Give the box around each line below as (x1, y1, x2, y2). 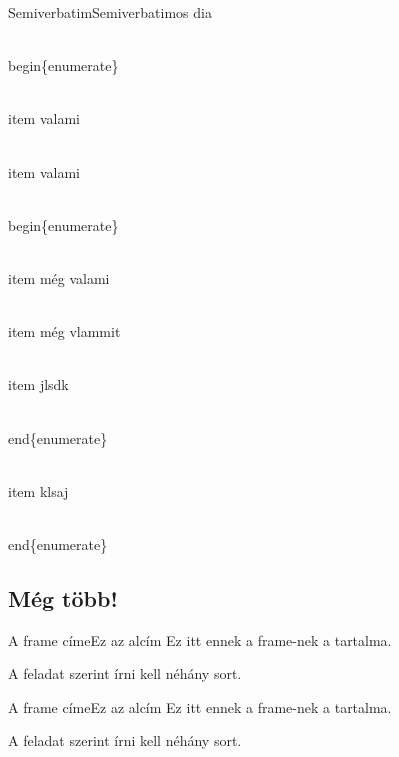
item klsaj (8, 480, 69, 501)
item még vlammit (8, 321, 121, 342)
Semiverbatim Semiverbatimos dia (8, 2, 212, 22)
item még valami (8, 267, 110, 288)
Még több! (8, 582, 118, 613)
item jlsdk (8, 374, 69, 395)
